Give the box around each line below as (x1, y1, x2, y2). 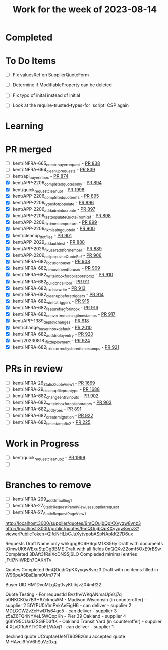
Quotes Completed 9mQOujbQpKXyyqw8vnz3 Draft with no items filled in (5, 567, 158, 573)
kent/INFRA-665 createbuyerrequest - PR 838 (12, 160, 100, 167)
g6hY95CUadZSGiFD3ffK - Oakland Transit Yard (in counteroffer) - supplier (5, 618, 162, 625)
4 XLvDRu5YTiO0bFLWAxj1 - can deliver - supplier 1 (5, 624, 114, 630)
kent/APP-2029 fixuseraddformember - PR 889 (12, 245, 102, 253)
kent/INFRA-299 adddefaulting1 (12, 496, 72, 503)
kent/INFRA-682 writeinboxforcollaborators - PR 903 (12, 399, 112, 406)
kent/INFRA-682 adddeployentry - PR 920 (12, 331, 94, 338)
